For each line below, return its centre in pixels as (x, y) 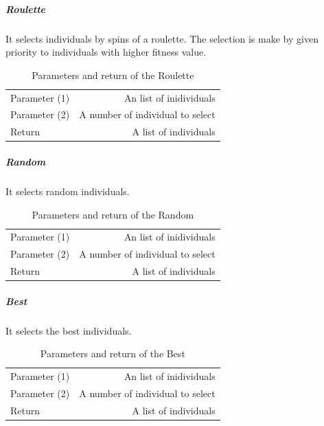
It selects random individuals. (68, 191)
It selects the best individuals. (69, 330)
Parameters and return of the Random (113, 214)
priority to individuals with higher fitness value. (106, 52)
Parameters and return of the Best (113, 354)
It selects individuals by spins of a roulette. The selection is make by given (162, 38)
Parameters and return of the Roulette (113, 75)
